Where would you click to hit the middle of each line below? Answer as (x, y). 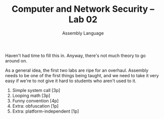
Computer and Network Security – (83, 9)
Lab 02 (83, 19)
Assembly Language (83, 33)
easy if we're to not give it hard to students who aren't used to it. (71, 81)
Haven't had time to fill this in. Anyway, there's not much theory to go (75, 56)
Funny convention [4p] (35, 101)
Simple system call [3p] (36, 90)
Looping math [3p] (31, 95)
